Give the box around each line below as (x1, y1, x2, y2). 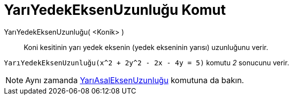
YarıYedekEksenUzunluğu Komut (4, 1, 226, 18)
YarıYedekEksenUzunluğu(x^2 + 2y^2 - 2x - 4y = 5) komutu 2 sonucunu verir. (4, 58, 290, 67)
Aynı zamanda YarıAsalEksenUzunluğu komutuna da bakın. (25, 75, 244, 85)
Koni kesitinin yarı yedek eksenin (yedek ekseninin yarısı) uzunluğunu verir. (24, 43, 268, 51)
